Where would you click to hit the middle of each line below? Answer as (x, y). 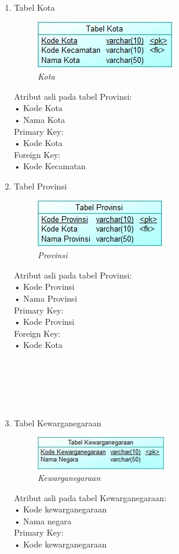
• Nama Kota (40, 119)
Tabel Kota (34, 7)
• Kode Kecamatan (50, 166)
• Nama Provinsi (45, 298)
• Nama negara (43, 520)
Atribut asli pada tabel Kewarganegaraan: (90, 497)
